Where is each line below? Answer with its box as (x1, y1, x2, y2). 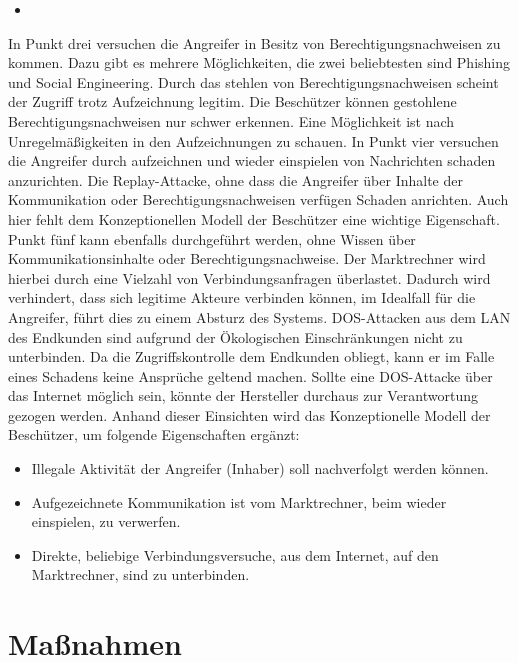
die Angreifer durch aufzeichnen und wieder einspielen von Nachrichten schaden (8, 150, 496, 171)
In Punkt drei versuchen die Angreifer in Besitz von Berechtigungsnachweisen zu (8, 32, 501, 53)
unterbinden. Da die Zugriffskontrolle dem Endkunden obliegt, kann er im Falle (8, 346, 495, 367)
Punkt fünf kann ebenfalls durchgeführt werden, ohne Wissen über (8, 228, 416, 249)
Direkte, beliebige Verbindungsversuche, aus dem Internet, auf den (31, 544, 439, 565)
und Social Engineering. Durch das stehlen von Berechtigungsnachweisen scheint (8, 71, 499, 92)
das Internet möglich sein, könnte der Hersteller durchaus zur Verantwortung (8, 385, 479, 406)
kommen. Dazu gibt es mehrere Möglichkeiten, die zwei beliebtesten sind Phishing (8, 52, 511, 73)
